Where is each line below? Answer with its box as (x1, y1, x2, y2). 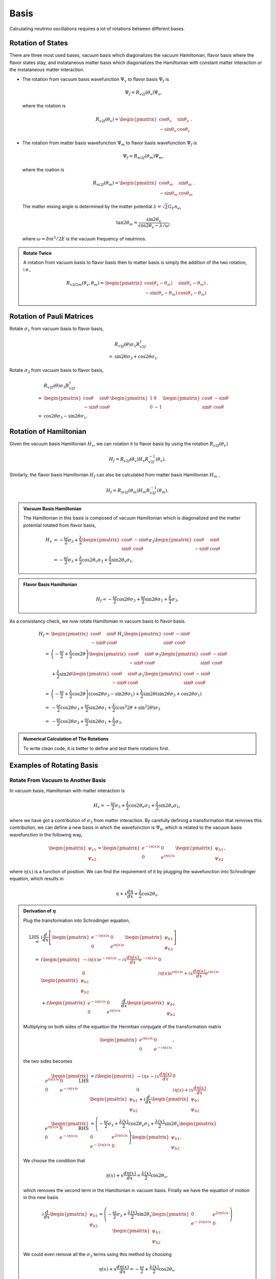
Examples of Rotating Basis (9, 761, 99, 770)
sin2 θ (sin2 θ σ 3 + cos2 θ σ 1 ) (143, 691, 202, 698)
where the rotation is (22, 103, 66, 109)
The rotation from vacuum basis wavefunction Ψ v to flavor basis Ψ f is (22, 76, 169, 83)
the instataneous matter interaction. (9, 67, 85, 73)
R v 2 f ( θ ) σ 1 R (114, 341, 140, 348)
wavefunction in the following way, (9, 831, 83, 837)
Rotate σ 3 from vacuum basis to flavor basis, (9, 367, 104, 374)
